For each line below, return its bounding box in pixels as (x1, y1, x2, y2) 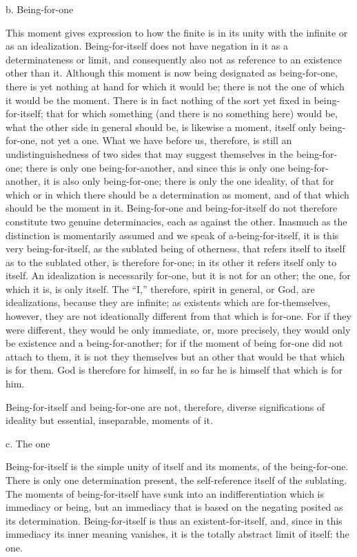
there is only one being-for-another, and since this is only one (25, 160, 285, 174)
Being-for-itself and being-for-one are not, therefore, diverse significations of (6, 399, 325, 414)
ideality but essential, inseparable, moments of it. (6, 413, 213, 427)
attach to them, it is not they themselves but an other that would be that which (6, 349, 345, 363)
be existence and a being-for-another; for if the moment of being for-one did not (6, 336, 343, 350)
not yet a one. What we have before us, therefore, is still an (40, 133, 292, 148)
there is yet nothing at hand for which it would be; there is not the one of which (6, 79, 345, 93)
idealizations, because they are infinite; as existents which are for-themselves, (6, 295, 331, 310)
